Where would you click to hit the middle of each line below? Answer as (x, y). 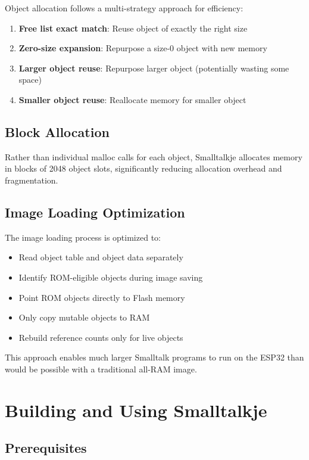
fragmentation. (32, 180)
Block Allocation (57, 131)
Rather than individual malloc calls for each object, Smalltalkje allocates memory (154, 156)
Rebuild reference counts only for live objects (101, 337)
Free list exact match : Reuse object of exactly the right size (133, 28)
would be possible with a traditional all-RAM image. (101, 369)
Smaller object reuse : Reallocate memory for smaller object (132, 99)
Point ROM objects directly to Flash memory (102, 297)
